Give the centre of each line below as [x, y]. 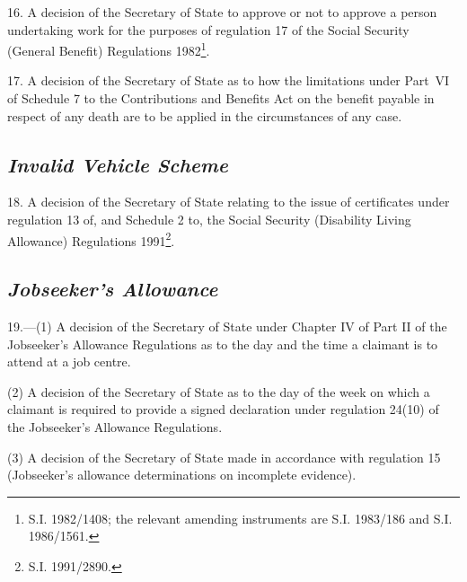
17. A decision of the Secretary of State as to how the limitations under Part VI [229, 80]
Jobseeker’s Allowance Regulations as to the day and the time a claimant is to [223, 344]
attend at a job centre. [69, 362]
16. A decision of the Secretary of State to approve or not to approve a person [222, 12]
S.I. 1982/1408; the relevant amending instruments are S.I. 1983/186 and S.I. [240, 518]
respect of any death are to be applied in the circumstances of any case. [205, 115]
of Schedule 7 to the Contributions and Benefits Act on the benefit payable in [221, 98]
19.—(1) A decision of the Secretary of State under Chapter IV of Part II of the [227, 326]
